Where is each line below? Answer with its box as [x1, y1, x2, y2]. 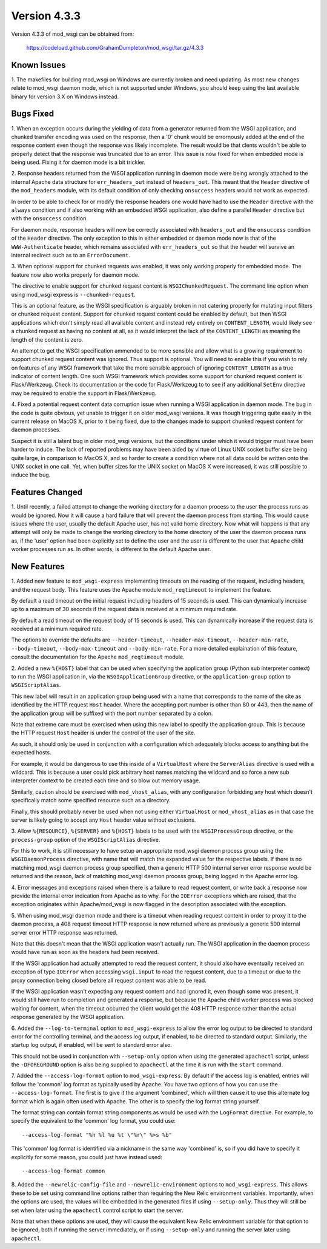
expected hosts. [11, 749, 51, 756]
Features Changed [11, 487, 83, 498]
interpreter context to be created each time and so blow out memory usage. [11, 777, 200, 784]
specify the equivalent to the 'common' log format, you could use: [11, 1117, 176, 1125]
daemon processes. [11, 426, 61, 433]
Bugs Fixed [11, 109, 54, 119]
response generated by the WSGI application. [11, 1014, 125, 1021]
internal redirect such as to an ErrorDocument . [11, 252, 130, 259]
